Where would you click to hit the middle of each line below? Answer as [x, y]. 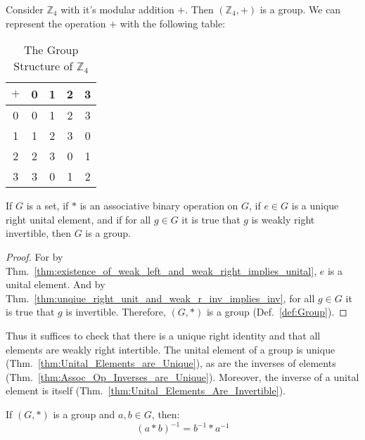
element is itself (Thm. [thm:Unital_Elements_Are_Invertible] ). [146, 390]
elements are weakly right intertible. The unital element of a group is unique [171, 349]
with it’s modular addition [117, 9]
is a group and [84, 414]
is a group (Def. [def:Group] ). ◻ [277, 312]
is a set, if [47, 206]
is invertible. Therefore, [116, 312]
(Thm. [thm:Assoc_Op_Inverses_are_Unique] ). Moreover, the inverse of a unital [182, 376]
